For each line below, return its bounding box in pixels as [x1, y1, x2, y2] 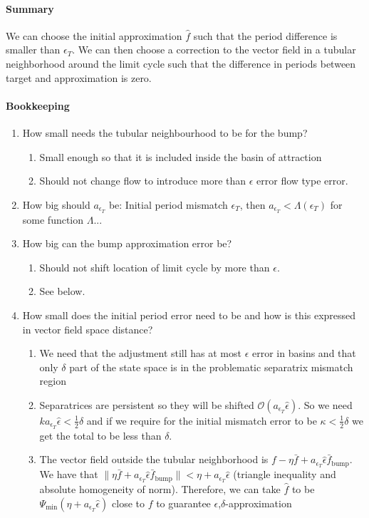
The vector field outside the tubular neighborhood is [39, 452, 269, 467]
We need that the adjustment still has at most [39, 346, 241, 361]
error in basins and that [252, 346, 356, 361]
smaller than [6, 42, 61, 57]
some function [22, 212, 84, 227]
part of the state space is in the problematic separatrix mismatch [69, 359, 353, 374]
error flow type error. [256, 173, 348, 188]
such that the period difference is [193, 28, 338, 43]
